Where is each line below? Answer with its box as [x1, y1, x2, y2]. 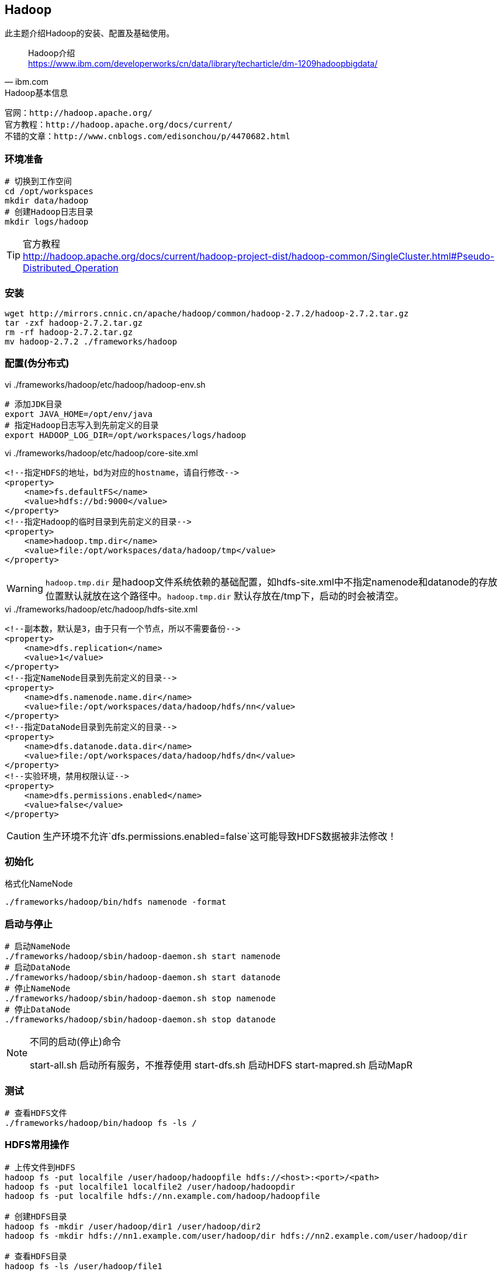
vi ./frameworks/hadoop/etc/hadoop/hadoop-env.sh [5, 379, 206, 390]
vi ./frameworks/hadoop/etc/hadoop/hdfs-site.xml [5, 604, 198, 614]
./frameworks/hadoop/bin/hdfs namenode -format [5, 897, 227, 907]
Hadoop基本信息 [5, 88, 68, 98]
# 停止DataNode [5, 1005, 71, 1015]
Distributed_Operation [23, 262, 119, 274]
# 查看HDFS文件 [5, 1108, 67, 1118]
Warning [6, 582, 43, 594]
